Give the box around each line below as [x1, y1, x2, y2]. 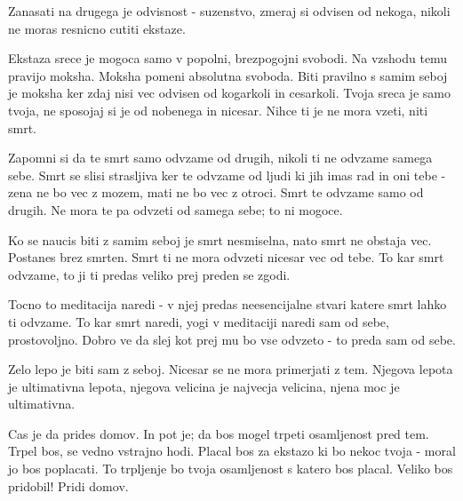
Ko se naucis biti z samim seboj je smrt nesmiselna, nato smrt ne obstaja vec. [8, 230, 432, 249]
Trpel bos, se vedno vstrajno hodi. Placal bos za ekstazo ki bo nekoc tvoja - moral [8, 441, 456, 460]
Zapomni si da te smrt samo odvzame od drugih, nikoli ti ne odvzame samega [8, 148, 433, 167]
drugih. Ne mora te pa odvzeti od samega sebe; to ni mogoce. [8, 200, 343, 219]
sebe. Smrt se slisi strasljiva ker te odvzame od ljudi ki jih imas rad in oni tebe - [8, 165, 446, 184]
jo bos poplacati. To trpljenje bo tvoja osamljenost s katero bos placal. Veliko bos [8, 459, 453, 478]
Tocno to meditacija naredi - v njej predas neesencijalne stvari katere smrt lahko [8, 295, 447, 314]
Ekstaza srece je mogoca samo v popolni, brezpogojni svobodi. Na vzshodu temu [8, 49, 448, 68]
